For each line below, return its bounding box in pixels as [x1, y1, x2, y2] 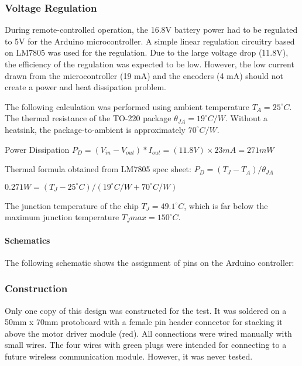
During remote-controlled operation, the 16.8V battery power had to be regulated [5, 23, 298, 36]
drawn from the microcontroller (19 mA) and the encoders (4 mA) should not [5, 69, 283, 81]
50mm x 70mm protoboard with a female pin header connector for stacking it [5, 316, 283, 328]
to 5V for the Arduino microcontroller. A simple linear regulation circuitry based [5, 35, 295, 47]
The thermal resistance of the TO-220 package [5, 112, 171, 124]
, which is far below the [184, 199, 268, 211]
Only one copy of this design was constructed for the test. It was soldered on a [5, 304, 287, 316]
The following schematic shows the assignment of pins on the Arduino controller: [5, 256, 294, 268]
